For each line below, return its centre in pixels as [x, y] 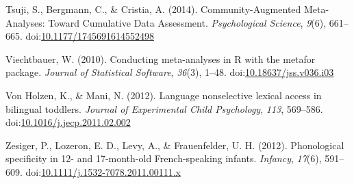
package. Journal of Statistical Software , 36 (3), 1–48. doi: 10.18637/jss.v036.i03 [170, 72]
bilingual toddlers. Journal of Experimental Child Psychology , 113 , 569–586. [164, 108]
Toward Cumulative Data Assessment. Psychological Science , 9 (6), [187, 22]
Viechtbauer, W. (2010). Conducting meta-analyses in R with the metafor [161, 58]
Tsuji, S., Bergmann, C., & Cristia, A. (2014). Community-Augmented [153, 9]
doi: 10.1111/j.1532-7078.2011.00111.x [103, 171]
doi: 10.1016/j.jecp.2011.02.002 [68, 122]
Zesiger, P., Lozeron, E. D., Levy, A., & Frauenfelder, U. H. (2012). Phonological [175, 145]
